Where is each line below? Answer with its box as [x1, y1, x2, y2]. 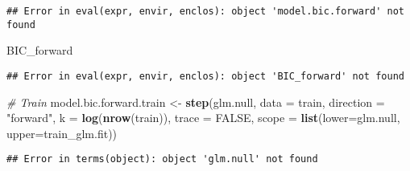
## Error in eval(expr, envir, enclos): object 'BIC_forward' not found [6, 70, 404, 82]
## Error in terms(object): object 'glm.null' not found [6, 153, 318, 165]
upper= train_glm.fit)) [6, 124, 118, 141]
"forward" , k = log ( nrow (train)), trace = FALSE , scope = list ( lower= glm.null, [6, 109, 400, 126]
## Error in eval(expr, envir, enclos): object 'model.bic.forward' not [6, 6, 404, 17]
